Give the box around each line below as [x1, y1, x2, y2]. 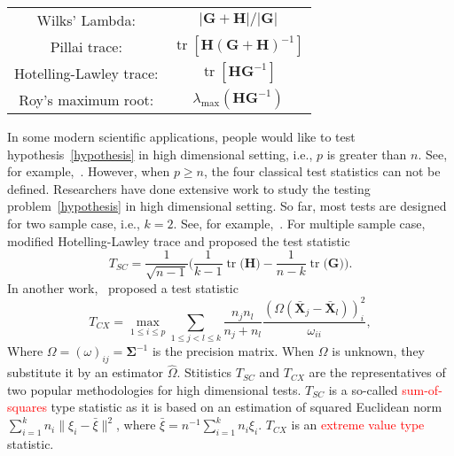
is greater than [326, 144, 407, 163]
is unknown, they [332, 342, 425, 360]
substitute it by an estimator [7, 363, 164, 382]
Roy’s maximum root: [19, 89, 154, 110]
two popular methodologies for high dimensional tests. [7, 380, 301, 398]
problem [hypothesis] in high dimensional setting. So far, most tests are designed [7, 197, 447, 215]
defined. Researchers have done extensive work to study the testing [7, 179, 371, 197]
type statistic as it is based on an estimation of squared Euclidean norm [51, 398, 442, 416]
